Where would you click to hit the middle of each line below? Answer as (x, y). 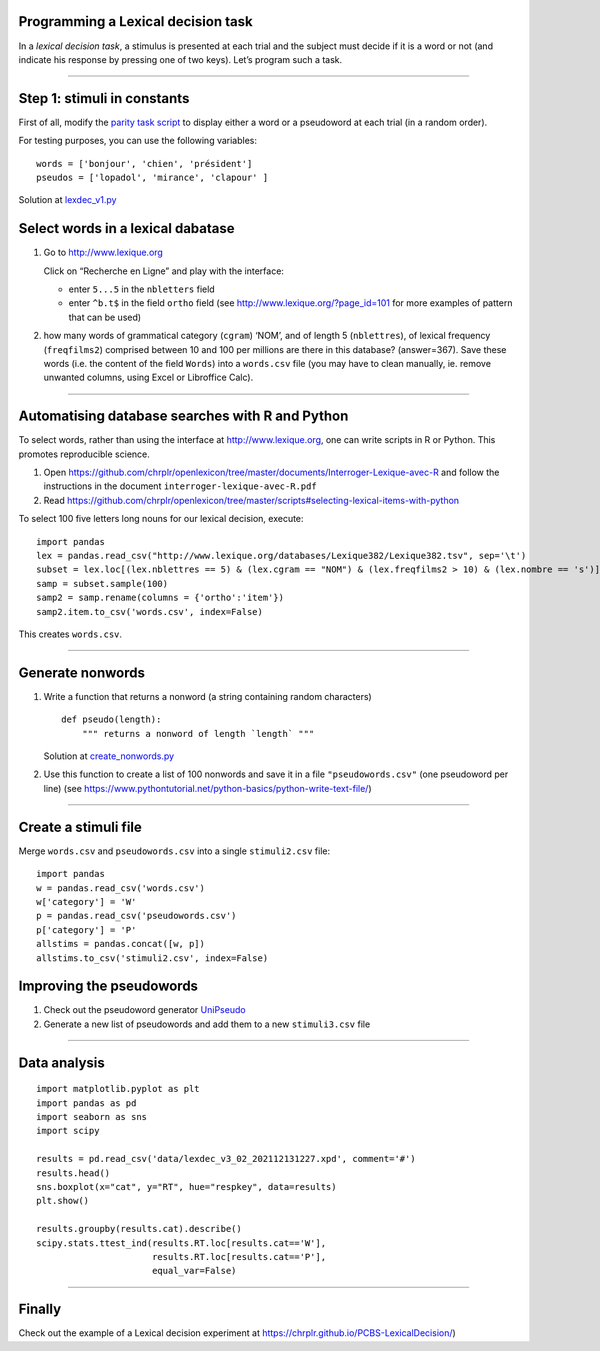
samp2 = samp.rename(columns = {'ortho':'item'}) (160, 598)
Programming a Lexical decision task (136, 21)
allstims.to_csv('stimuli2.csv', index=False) (152, 958)
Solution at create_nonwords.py (109, 756)
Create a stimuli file (80, 826)
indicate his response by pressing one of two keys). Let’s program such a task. (180, 59)
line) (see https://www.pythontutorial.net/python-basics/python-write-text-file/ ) (207, 788)
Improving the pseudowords (108, 986)
